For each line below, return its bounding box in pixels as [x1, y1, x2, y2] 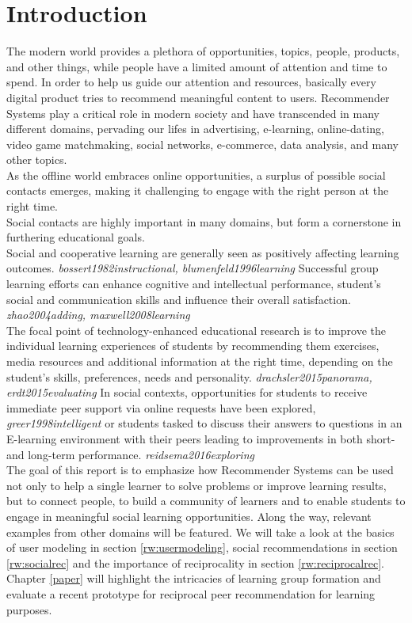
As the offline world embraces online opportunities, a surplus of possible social [6, 166, 386, 183]
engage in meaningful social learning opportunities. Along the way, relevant [6, 507, 372, 524]
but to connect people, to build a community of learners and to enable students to [6, 492, 406, 509]
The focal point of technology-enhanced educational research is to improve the [6, 321, 386, 338]
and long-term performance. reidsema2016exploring [6, 446, 254, 462]
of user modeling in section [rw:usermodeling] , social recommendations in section [6, 539, 398, 556]
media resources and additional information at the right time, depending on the [6, 353, 393, 369]
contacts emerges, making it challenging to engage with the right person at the [6, 182, 389, 199]
